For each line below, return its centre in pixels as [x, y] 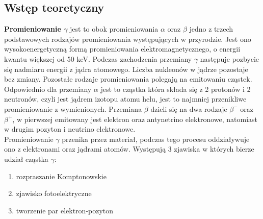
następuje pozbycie [230, 58]
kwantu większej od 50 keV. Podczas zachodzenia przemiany [98, 58]
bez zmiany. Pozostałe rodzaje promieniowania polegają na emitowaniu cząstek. [128, 79]
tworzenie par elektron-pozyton [65, 210]
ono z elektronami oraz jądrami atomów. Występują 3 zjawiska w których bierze [129, 149]
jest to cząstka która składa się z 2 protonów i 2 [176, 89]
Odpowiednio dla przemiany [48, 89]
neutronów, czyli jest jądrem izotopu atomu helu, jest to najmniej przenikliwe [125, 99]
